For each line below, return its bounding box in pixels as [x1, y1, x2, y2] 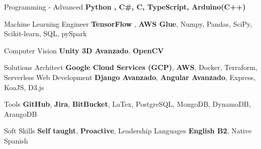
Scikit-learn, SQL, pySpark [4, 28, 87, 39]
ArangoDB [4, 108, 37, 119]
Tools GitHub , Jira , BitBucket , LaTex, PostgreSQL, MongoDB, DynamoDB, [4, 99, 251, 109]
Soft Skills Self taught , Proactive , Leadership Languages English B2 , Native [4, 125, 252, 136]
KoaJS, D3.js [4, 82, 44, 92]
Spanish [4, 135, 28, 145]
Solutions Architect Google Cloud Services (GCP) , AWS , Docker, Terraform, [4, 62, 257, 72]
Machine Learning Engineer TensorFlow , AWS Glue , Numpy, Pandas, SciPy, [4, 18, 252, 29]
